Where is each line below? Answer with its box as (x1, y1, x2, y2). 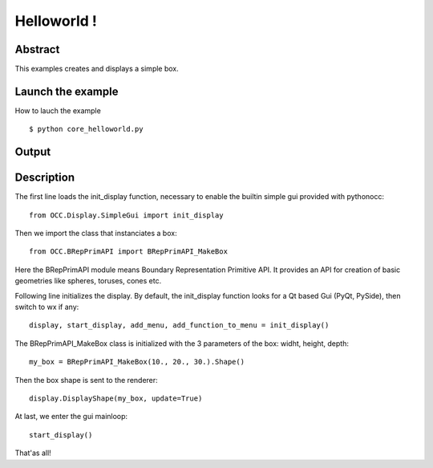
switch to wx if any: (14, 302, 79, 312)
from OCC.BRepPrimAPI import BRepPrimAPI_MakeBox (29, 247, 229, 256)
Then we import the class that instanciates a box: (14, 229, 177, 238)
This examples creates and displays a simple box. (14, 64, 180, 74)
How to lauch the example (14, 105, 102, 116)
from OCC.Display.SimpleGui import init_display (29, 210, 224, 220)
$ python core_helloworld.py (29, 124, 144, 134)
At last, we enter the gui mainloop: (14, 412, 128, 421)
